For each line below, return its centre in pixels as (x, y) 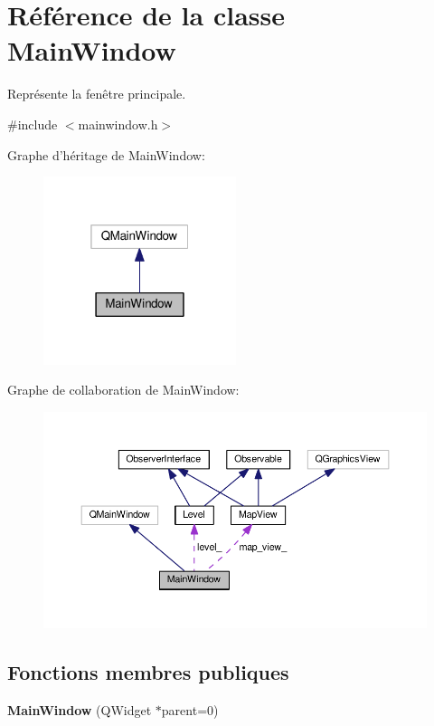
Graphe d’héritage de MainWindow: (106, 154)
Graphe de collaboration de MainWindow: (123, 390)
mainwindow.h (118, 124)
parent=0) (190, 709)
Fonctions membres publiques (148, 671)
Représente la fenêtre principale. (97, 94)
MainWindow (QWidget (80, 709)
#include (33, 124)
